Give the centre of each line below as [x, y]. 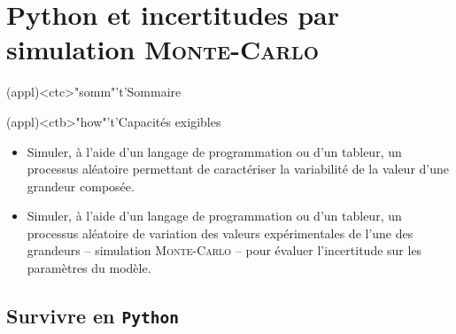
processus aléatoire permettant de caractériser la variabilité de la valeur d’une [238, 169]
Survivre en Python [93, 316]
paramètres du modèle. [89, 268]
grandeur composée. [81, 186]
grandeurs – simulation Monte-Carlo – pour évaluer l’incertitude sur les [224, 250]
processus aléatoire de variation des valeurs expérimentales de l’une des [220, 233]
